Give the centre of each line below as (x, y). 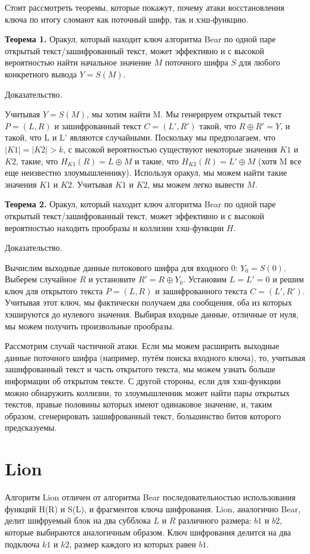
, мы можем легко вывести (196, 184)
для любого (259, 62)
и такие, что (157, 161)
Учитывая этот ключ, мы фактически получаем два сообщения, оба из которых (148, 302)
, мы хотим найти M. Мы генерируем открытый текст (184, 114)
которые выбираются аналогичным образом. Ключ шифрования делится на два (148, 532)
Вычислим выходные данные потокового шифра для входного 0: (121, 267)
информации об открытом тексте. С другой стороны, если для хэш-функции (143, 381)
